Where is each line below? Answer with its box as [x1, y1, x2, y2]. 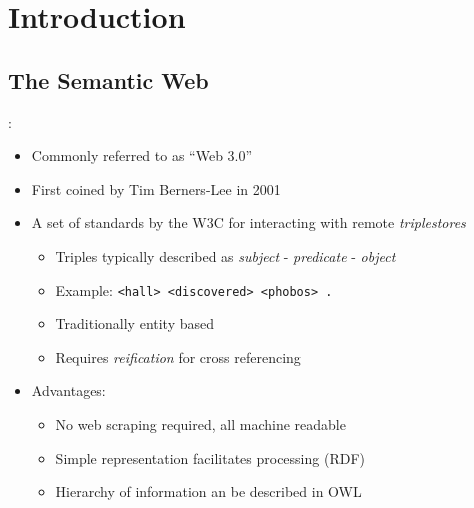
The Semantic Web [8, 64, 209, 95]
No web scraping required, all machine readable [55, 413, 346, 434]
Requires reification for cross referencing [55, 346, 301, 367]
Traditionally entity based [55, 313, 215, 334]
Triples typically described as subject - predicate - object [55, 245, 396, 266]
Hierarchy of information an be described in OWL [55, 481, 362, 502]
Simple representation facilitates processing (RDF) [55, 447, 365, 468]
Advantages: [31, 380, 106, 401]
